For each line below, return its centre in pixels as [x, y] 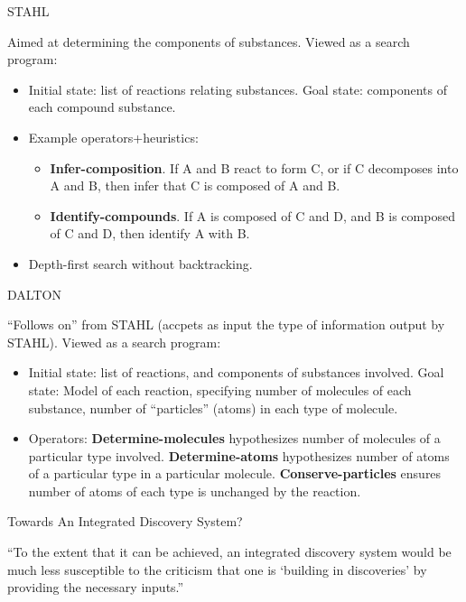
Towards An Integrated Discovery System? [125, 521]
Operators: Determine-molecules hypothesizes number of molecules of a [234, 438]
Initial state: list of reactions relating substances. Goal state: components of [238, 89]
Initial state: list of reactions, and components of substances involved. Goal [236, 372]
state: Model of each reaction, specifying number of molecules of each [220, 389]
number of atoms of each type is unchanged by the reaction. [195, 491]
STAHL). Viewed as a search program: [114, 342]
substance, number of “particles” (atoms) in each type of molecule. [213, 408]
